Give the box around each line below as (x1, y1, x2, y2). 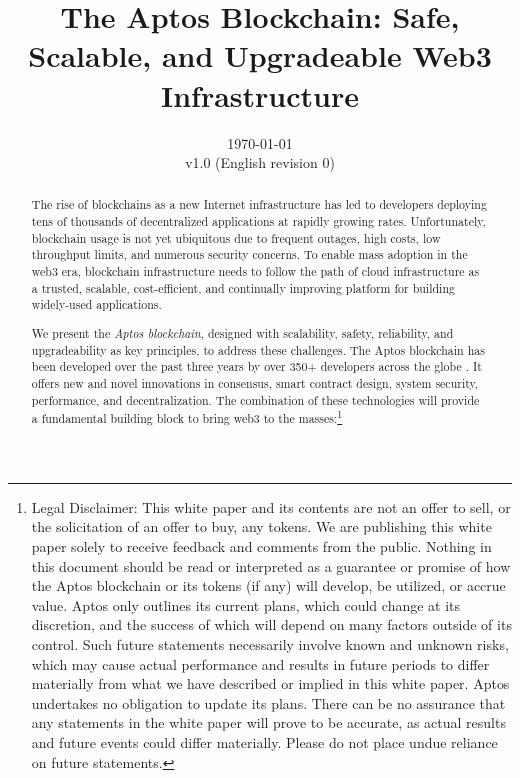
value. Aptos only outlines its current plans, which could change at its (31, 594, 461, 615)
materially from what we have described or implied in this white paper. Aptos (31, 673, 510, 694)
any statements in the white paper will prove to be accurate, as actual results (31, 712, 506, 733)
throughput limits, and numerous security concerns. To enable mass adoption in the (31, 246, 468, 263)
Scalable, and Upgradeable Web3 (28, 35, 492, 76)
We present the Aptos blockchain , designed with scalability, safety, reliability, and (31, 324, 454, 341)
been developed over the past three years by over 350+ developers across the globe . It (31, 358, 482, 375)
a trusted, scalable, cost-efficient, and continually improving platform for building (31, 279, 455, 296)
